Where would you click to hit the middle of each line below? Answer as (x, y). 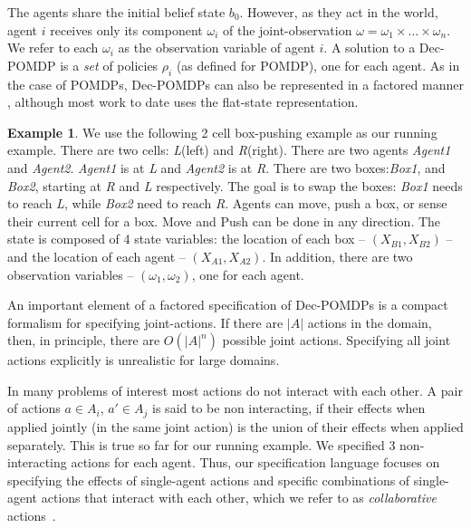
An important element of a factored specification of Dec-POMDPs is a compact (228, 305)
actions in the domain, (370, 322)
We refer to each (53, 48)
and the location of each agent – (96, 256)
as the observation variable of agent (216, 48)
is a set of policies (109, 65)
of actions (34, 408)
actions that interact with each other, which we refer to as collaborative (239, 498)
